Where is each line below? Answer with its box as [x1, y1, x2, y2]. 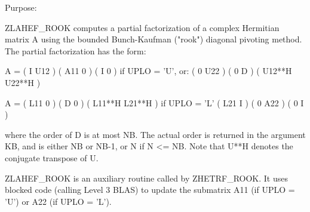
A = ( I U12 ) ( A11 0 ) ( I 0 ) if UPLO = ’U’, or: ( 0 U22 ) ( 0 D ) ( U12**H [5, 64, 292, 77]
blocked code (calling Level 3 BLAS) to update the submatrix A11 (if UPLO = [5, 183, 295, 196]
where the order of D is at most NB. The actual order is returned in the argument [5, 128, 306, 140]
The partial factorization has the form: [5, 44, 146, 57]
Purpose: [5, 1, 37, 13]
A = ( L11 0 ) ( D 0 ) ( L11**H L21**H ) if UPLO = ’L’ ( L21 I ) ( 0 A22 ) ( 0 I [5, 96, 304, 109]
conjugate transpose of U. [5, 151, 99, 164]
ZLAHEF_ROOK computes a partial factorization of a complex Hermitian [5, 21, 280, 33]
